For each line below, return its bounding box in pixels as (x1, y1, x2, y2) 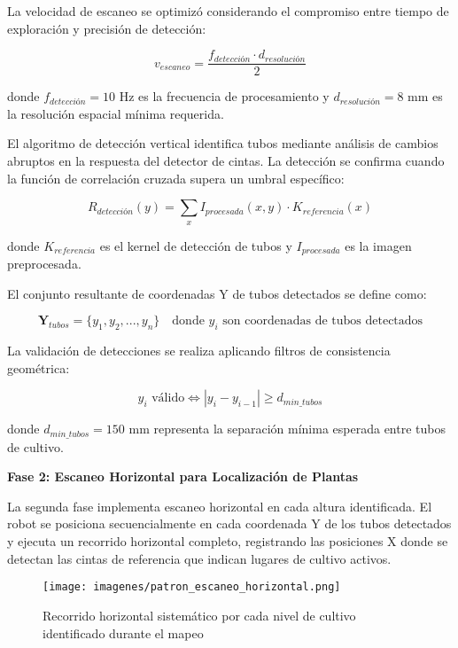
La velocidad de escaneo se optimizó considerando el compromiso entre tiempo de (7, 2, 449, 20)
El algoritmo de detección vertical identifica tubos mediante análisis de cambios (7, 134, 439, 152)
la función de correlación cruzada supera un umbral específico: (7, 168, 345, 187)
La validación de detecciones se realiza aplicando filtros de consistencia (7, 341, 391, 360)
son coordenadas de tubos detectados (222, 315, 423, 328)
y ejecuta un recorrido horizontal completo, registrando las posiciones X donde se (7, 532, 448, 550)
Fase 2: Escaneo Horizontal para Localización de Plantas (7, 467, 359, 486)
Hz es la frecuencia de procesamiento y (119, 87, 330, 105)
